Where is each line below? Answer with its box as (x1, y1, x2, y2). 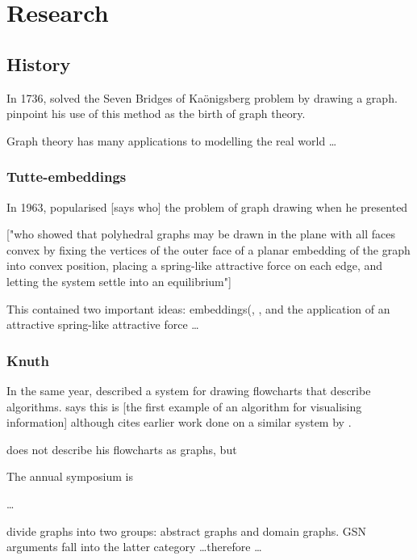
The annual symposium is (6, 468, 133, 485)
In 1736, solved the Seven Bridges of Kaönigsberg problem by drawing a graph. (6, 89, 398, 106)
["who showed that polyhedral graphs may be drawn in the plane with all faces (6, 225, 395, 242)
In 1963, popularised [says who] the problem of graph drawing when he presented (6, 198, 408, 215)
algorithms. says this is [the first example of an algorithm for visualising (6, 398, 362, 415)
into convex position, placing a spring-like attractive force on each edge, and (6, 257, 383, 274)
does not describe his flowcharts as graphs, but (6, 440, 237, 457)
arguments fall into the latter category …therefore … (6, 538, 262, 555)
